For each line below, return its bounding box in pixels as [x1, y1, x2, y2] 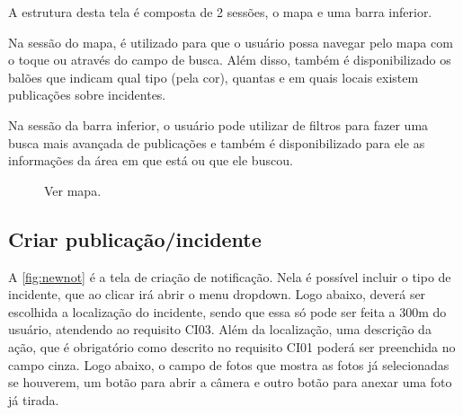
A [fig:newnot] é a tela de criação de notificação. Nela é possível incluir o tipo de [8, 267, 451, 286]
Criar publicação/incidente [8, 225, 262, 252]
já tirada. [8, 390, 59, 409]
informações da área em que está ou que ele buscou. [8, 151, 293, 170]
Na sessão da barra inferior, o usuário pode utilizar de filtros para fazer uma [8, 115, 429, 134]
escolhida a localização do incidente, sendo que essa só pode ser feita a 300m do [8, 302, 447, 321]
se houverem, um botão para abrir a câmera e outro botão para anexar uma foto [8, 373, 452, 392]
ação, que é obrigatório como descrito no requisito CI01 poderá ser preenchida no [8, 337, 456, 356]
